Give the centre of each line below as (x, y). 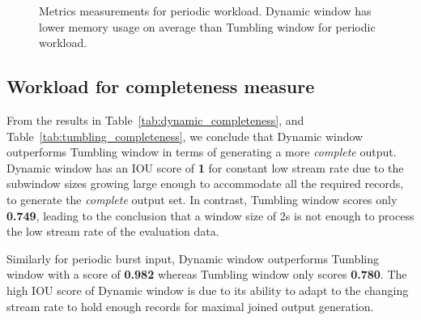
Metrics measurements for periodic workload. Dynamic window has (205, 11)
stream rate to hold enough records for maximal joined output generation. (190, 306)
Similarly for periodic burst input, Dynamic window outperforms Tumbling (193, 258)
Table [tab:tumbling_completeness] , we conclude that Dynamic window (185, 136)
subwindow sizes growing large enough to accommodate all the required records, (205, 183)
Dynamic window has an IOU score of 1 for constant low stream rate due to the (205, 167)
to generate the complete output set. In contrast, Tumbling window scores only (202, 199)
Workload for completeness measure (161, 86)
